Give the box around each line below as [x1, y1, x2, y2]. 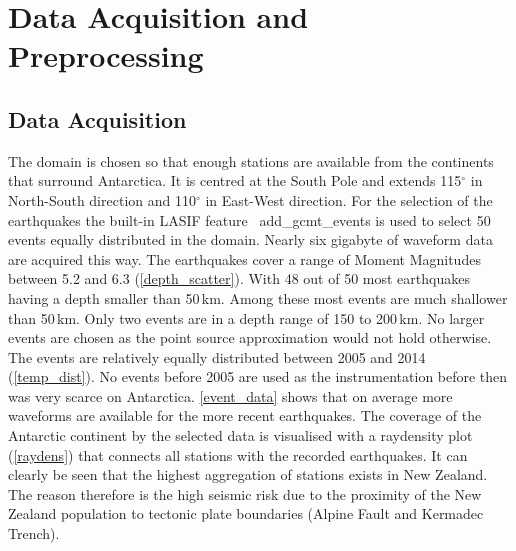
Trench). [8, 523, 60, 544]
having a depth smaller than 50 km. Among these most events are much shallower [8, 287, 508, 308]
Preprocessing [8, 35, 204, 76]
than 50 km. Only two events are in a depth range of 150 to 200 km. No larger [8, 307, 485, 328]
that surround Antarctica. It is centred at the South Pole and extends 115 [8, 170, 462, 191]
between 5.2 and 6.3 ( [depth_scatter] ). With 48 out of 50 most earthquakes [8, 268, 470, 289]
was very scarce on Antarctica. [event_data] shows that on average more [8, 385, 453, 406]
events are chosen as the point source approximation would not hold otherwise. [8, 327, 492, 348]
